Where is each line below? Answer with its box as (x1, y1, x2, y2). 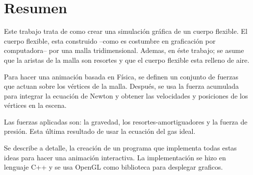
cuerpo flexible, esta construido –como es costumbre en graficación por (4, 35, 216, 46)
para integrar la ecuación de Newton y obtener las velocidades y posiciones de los (4, 90, 248, 100)
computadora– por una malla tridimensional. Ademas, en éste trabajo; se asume (4, 45, 244, 55)
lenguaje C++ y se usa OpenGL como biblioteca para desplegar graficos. (4, 162, 223, 172)
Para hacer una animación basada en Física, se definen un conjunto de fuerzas (4, 71, 238, 81)
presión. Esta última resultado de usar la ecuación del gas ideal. (4, 126, 196, 136)
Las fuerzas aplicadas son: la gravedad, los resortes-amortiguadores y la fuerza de (4, 116, 248, 126)
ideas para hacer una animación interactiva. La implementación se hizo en (4, 152, 226, 162)
